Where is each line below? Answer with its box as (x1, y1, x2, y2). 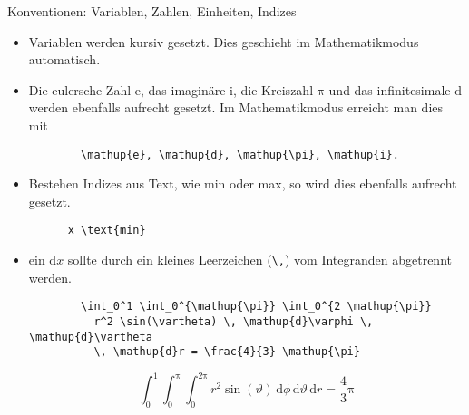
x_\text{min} (67, 224, 146, 237)
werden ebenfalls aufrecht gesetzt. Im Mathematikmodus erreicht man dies (28, 98, 443, 117)
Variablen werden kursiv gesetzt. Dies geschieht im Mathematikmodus (28, 32, 419, 51)
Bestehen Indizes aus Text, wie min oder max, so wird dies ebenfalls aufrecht (28, 174, 457, 193)
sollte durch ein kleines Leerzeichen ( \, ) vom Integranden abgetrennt (67, 250, 452, 269)
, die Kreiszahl (233, 80, 314, 99)
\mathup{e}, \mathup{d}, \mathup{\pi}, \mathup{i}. (81, 148, 399, 161)
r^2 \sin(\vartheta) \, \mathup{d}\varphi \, (93, 314, 374, 328)
